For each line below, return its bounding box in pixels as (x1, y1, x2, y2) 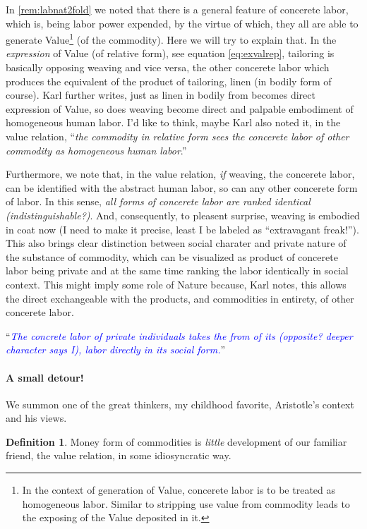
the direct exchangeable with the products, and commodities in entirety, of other (6, 291, 354, 305)
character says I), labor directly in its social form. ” (6, 342, 226, 357)
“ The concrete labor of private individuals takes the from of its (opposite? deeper (6, 328, 353, 343)
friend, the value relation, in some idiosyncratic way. (6, 448, 231, 463)
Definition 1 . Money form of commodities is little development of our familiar (6, 434, 347, 449)
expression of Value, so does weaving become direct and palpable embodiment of (6, 101, 354, 116)
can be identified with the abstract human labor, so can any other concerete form (6, 180, 358, 195)
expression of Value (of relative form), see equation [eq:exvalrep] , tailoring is (6, 46, 335, 61)
